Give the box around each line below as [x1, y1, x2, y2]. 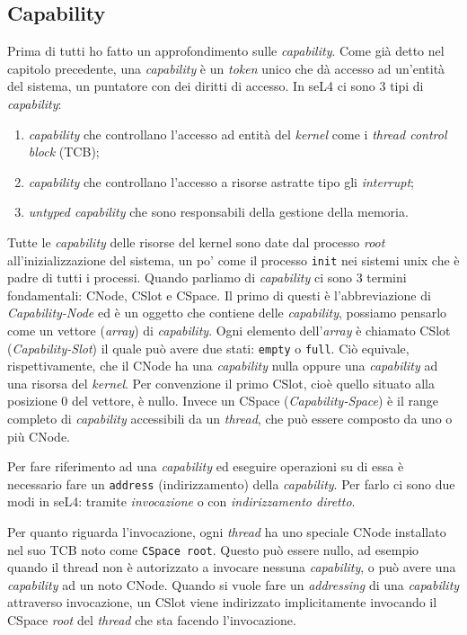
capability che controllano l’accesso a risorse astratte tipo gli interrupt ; [28, 172, 414, 191]
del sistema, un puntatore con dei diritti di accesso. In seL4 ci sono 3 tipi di [7, 76, 424, 95]
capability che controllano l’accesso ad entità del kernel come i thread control [28, 124, 447, 143]
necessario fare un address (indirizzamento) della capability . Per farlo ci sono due [7, 474, 455, 493]
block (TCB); [28, 142, 100, 161]
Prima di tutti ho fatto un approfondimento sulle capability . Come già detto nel [7, 41, 445, 60]
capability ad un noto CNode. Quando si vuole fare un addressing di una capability [7, 575, 460, 594]
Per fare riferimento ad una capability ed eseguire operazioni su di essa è [7, 457, 404, 476]
